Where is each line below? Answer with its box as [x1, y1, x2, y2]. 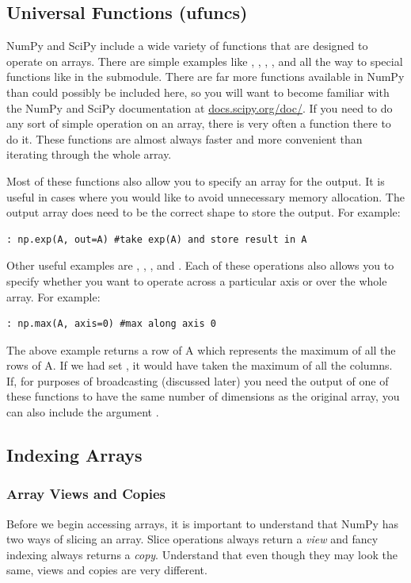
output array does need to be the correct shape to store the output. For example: [6, 204, 401, 221]
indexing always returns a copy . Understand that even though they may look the [6, 546, 398, 562]
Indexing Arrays [6, 443, 143, 467]
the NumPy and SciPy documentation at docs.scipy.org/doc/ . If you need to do [6, 99, 393, 116]
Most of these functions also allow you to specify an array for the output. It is [6, 172, 385, 189]
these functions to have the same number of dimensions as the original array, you [6, 388, 400, 405]
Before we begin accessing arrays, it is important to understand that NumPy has [6, 515, 398, 531]
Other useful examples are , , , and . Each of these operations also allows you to [6, 257, 394, 274]
